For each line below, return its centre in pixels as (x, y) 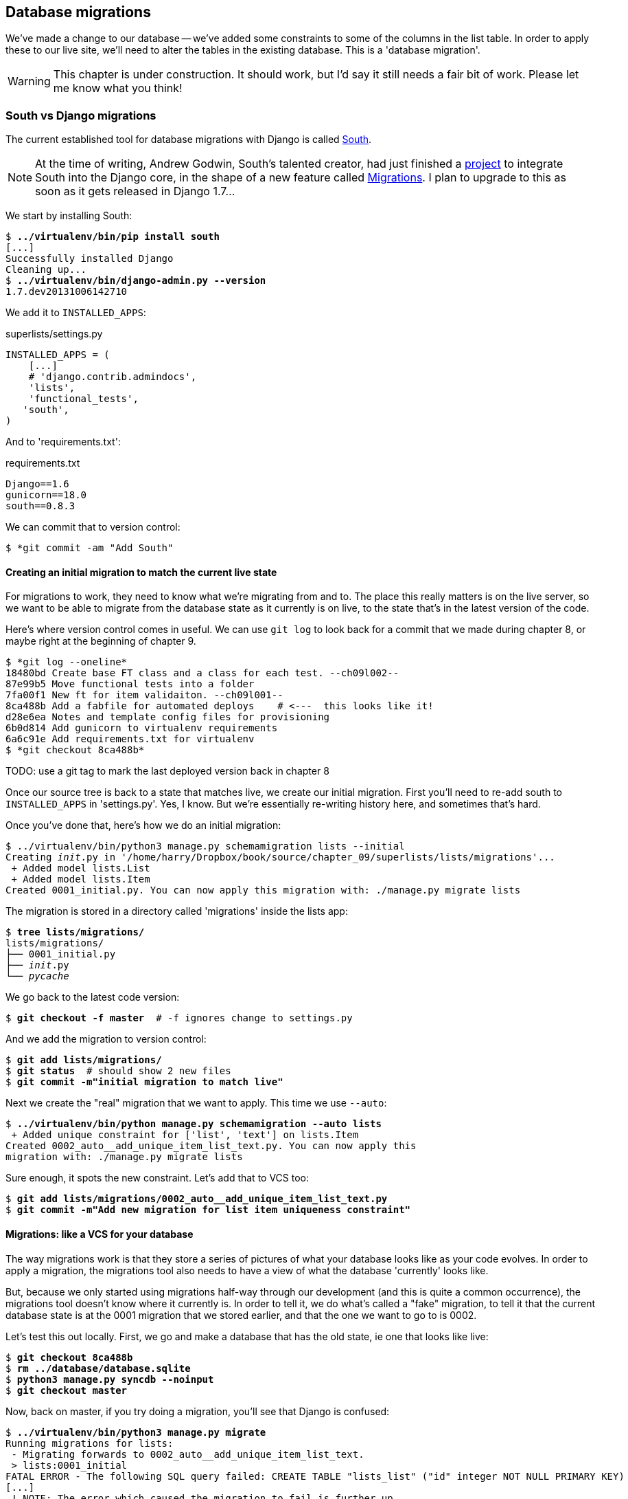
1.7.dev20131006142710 (67, 292)
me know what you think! (118, 88)
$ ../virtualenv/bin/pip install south (113, 237)
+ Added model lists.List (81, 868)
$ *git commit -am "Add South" (90, 548)
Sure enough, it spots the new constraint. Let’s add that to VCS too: (158, 1178)
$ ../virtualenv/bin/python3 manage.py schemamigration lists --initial (205, 846)
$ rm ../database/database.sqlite (98, 1368)
